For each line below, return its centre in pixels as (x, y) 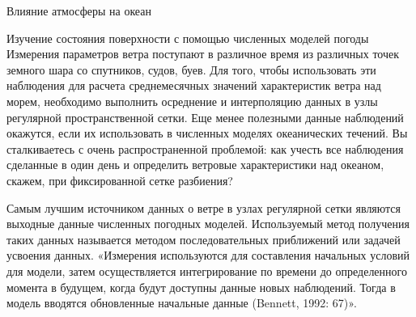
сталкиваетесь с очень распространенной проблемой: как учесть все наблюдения (205, 148)
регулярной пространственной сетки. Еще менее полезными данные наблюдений (205, 117)
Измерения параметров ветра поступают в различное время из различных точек (203, 54)
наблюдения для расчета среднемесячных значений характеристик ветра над (194, 85)
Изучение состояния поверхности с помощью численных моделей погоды (188, 38)
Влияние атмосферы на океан (79, 11)
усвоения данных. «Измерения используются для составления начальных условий (208, 255)
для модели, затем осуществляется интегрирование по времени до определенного (207, 271)
